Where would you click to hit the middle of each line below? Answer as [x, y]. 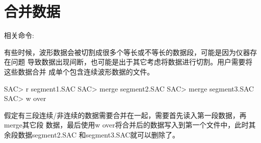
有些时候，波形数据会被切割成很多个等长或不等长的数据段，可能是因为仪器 [127, 52]
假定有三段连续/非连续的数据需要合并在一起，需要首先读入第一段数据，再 [125, 115]
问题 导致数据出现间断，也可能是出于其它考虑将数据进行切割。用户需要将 [132, 62]
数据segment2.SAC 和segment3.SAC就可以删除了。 [99, 134]
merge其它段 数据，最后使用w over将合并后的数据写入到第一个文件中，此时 [126, 125]
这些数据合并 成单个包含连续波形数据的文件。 [79, 71]
